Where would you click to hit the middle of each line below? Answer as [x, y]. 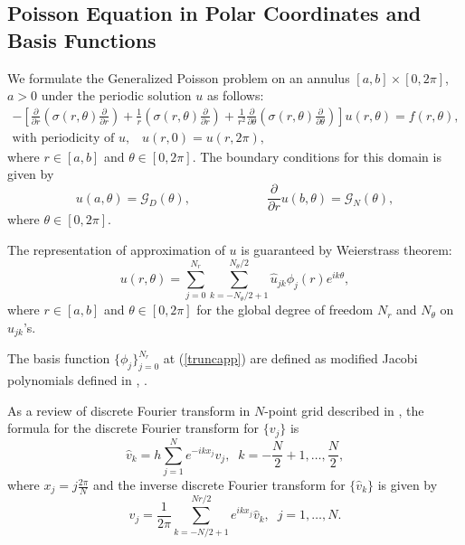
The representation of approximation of [116, 249]
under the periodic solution [116, 95]
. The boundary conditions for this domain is [317, 156]
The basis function [59, 358]
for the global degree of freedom [285, 310]
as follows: [235, 95]
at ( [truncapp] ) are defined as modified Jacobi [290, 358]
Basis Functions [82, 39]
